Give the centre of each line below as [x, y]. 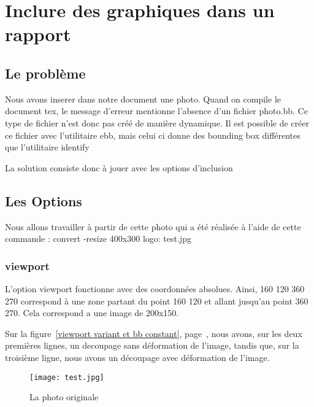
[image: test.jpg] [67, 377]
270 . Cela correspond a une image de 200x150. [92, 313]
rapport [38, 34]
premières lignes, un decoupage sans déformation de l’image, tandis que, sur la [152, 345]
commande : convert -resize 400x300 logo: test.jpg [98, 238]
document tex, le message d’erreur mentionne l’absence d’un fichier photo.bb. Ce [156, 111]
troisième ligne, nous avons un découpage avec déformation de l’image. [137, 357]
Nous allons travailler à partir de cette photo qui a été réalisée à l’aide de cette [153, 226]
